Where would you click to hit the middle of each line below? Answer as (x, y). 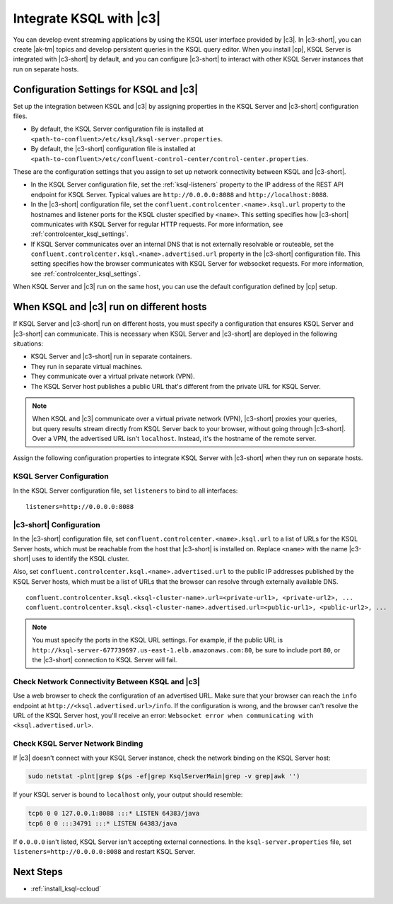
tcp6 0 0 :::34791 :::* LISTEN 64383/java (102, 823)
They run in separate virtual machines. (87, 366)
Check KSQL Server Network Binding (78, 744)
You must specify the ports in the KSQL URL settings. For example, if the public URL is (157, 640)
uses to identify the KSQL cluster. (81, 558)
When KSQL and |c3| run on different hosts (110, 307)
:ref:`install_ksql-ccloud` (66, 889)
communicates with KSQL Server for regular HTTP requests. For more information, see (157, 224)
